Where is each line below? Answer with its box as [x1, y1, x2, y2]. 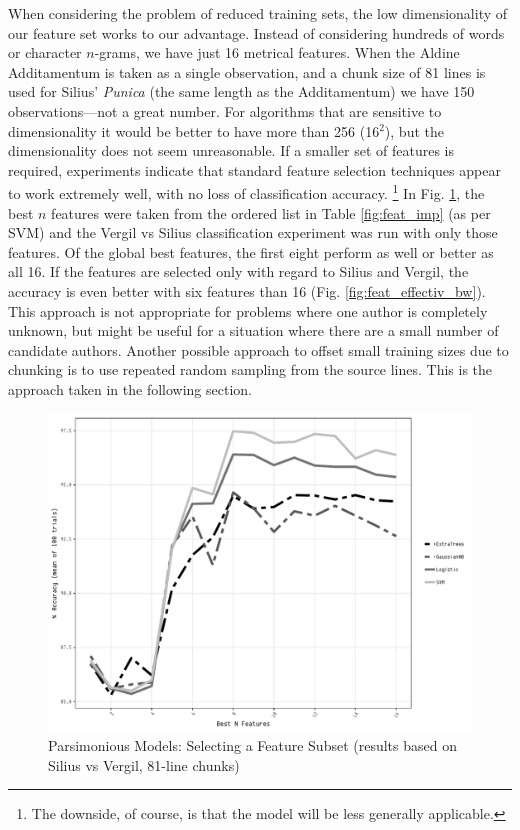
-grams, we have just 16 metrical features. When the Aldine [94, 42, 460, 63]
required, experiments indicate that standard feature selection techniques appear [8, 159, 501, 180]
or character [8, 42, 82, 63]
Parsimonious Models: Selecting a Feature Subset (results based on [48, 735, 457, 756]
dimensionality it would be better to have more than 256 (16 [8, 120, 380, 141]
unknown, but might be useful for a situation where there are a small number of [8, 320, 499, 341]
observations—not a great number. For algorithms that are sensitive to [8, 100, 442, 121]
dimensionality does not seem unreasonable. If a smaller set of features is [8, 140, 454, 161]
